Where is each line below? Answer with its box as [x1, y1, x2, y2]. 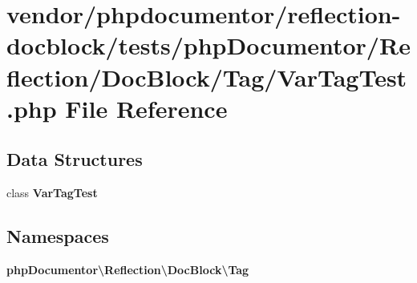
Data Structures [6, 147, 143, 172]
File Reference [65, 91, 228, 124]
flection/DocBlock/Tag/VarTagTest [6, 60, 407, 93]
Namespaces [6, 224, 109, 249]
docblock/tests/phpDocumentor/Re [6, 29, 411, 62]
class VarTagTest [6, 184, 98, 201]
